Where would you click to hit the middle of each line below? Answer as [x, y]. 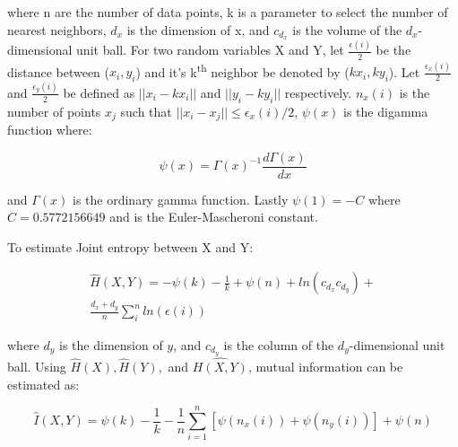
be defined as [99, 92]
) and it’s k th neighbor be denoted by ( [242, 70]
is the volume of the [347, 29]
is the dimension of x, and [198, 29]
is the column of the [279, 344]
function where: [50, 129]
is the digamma [386, 111]
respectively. [318, 92]
